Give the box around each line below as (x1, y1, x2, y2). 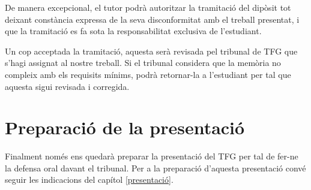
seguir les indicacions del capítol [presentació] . (5, 173, 174, 186)
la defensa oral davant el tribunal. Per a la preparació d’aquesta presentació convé (5, 161, 306, 174)
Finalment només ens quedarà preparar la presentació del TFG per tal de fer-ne (5, 150, 298, 162)
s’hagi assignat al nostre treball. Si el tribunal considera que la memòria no (5, 56, 281, 69)
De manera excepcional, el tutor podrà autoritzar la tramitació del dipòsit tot (5, 1, 291, 13)
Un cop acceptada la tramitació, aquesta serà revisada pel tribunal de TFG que (5, 44, 298, 57)
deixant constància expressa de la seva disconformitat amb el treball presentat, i (5, 13, 300, 25)
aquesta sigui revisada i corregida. (5, 80, 130, 92)
